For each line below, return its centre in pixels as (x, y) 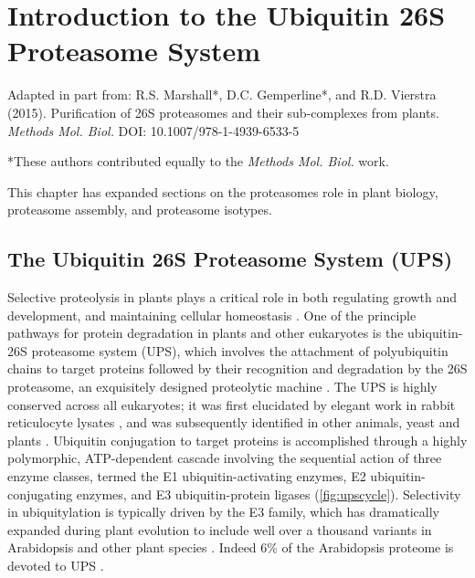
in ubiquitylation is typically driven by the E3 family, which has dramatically (224, 512)
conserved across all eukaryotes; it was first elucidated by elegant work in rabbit (232, 404)
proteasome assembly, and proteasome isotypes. (140, 210)
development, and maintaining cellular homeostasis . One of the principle (212, 315)
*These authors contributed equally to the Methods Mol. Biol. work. (198, 161)
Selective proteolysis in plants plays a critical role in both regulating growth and (232, 297)
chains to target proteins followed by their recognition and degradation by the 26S (237, 368)
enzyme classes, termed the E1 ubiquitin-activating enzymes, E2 (187, 476)
